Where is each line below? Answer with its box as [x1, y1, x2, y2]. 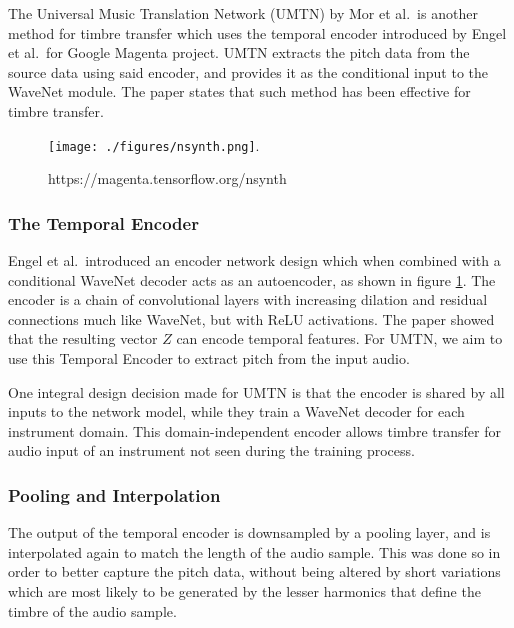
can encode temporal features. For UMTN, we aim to [176, 328, 503, 349]
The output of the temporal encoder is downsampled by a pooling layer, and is [8, 522, 491, 543]
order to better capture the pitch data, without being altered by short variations [8, 561, 501, 582]
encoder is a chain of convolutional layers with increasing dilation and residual [8, 289, 488, 310]
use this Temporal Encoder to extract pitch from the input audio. [8, 348, 410, 368]
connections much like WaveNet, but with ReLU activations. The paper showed [8, 308, 495, 329]
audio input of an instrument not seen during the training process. [8, 440, 415, 461]
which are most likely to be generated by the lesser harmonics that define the [8, 580, 481, 601]
